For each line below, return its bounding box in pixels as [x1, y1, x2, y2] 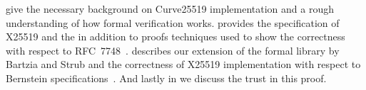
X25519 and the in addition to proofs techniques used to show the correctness [6, 29, 345, 44]
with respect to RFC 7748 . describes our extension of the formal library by [6, 43, 340, 57]
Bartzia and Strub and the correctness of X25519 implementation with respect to [6, 57, 361, 72]
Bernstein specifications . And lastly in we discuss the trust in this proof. [6, 70, 327, 85]
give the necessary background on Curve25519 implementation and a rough [6, 1, 334, 16]
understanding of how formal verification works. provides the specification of [6, 15, 340, 30]
